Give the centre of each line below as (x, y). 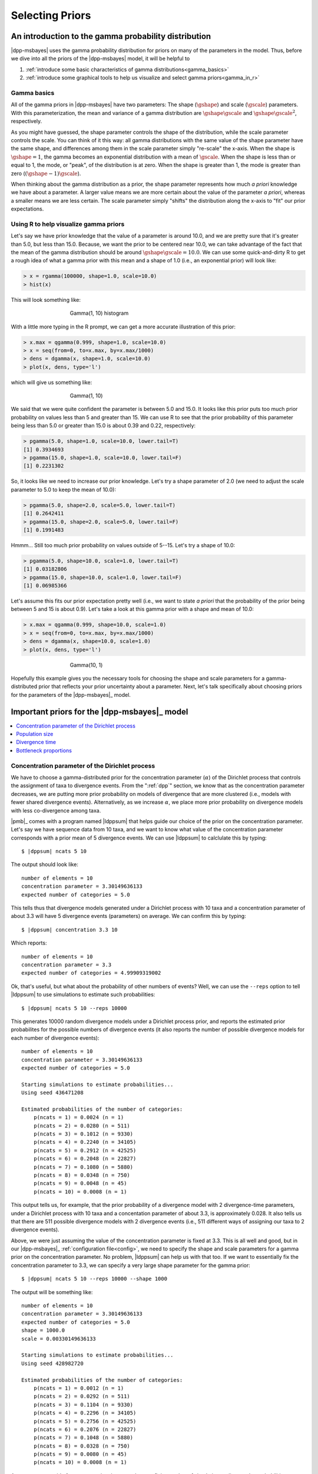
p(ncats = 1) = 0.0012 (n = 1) (79, 1388)
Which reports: (29, 943)
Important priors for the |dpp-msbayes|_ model (100, 711)
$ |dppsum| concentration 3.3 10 (69, 930)
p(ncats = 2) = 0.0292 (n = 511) (82, 1396)
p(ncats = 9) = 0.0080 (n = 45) (80, 1454)
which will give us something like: (52, 382)
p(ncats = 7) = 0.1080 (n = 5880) (83, 1167)
